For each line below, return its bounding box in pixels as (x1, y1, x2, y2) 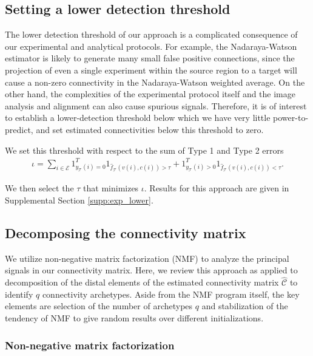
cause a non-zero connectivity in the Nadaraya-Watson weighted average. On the (5, 75, 305, 88)
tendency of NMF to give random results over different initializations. (5, 312, 264, 324)
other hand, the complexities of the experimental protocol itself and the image (5, 87, 295, 100)
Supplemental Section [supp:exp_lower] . (5, 194, 153, 207)
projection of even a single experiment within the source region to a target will (5, 63, 297, 76)
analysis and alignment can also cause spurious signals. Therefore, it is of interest (5, 99, 307, 112)
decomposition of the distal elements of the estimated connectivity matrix (5, 276, 279, 289)
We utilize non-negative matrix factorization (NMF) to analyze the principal (5, 252, 289, 264)
